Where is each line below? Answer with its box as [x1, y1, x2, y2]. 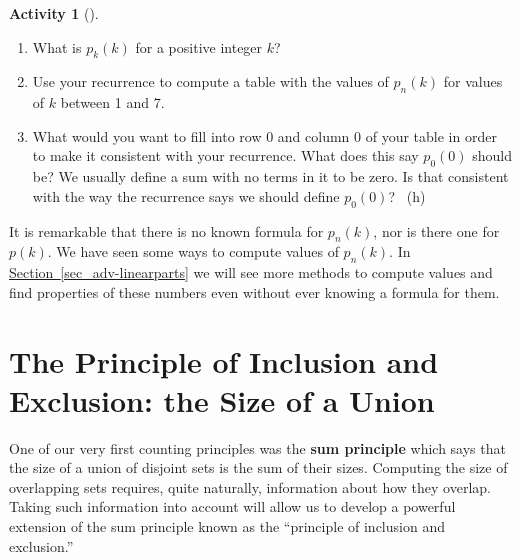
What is [32, 36, 82, 57]
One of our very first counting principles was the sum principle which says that [9, 437, 506, 458]
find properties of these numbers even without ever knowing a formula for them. [9, 281, 500, 302]
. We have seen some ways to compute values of [47, 241, 339, 262]
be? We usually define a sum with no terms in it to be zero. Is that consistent [32, 166, 509, 187]
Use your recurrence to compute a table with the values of [32, 71, 389, 92]
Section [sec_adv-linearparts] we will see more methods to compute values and [9, 262, 493, 283]
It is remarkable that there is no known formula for [9, 220, 324, 241]
